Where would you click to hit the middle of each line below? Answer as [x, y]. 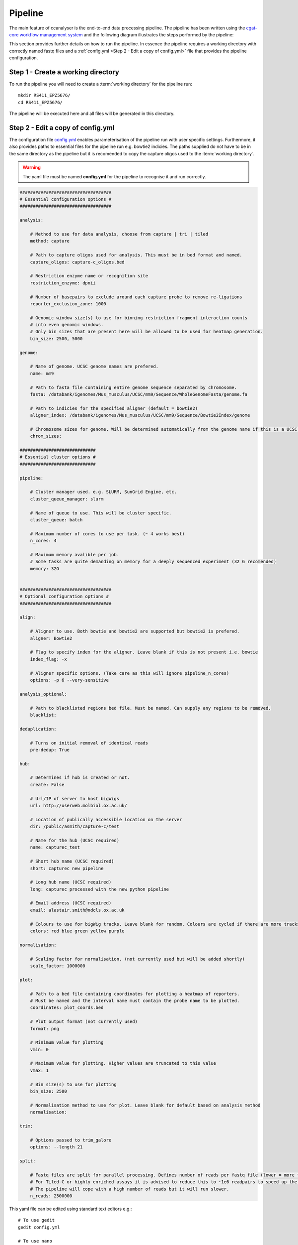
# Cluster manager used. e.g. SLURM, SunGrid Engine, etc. [104, 492]
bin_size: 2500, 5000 [56, 338]
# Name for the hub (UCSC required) [74, 840]
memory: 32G [45, 568]
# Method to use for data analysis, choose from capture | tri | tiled [119, 234]
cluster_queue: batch [56, 520]
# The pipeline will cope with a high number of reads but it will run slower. [130, 1189]
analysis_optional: [43, 694]
